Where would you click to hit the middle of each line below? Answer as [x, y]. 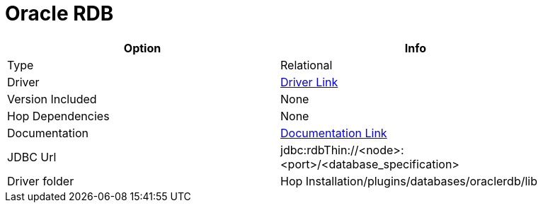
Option [142, 48]
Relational [307, 65]
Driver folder [41, 181]
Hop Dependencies [58, 116]
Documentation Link [334, 133]
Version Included [52, 99]
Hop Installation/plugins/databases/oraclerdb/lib [409, 181]
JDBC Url [32, 157]
